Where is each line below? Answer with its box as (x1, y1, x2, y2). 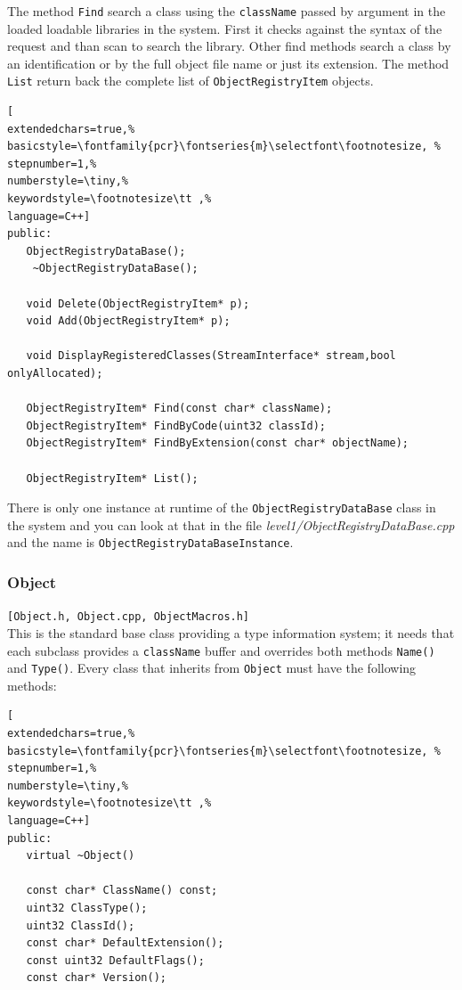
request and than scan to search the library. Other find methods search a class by (7, 37, 451, 55)
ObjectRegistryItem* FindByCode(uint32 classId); (26, 419, 326, 432)
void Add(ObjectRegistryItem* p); (26, 315, 231, 328)
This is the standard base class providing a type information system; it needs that (7, 623, 455, 642)
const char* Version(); (26, 971, 166, 985)
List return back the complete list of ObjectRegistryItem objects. (7, 71, 374, 90)
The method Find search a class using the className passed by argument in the (7, 2, 446, 20)
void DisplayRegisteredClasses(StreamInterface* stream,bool (26, 349, 396, 363)
